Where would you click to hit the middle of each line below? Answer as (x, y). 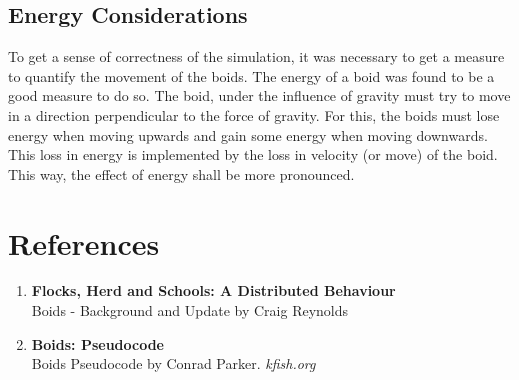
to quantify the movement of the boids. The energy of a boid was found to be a (251, 75)
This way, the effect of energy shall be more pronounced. (181, 173)
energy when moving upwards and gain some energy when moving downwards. (248, 134)
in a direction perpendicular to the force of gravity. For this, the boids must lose (254, 114)
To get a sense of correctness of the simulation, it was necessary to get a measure (256, 56)
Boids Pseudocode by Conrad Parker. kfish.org (173, 363)
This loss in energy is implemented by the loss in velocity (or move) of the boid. (253, 154)
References (84, 242)
